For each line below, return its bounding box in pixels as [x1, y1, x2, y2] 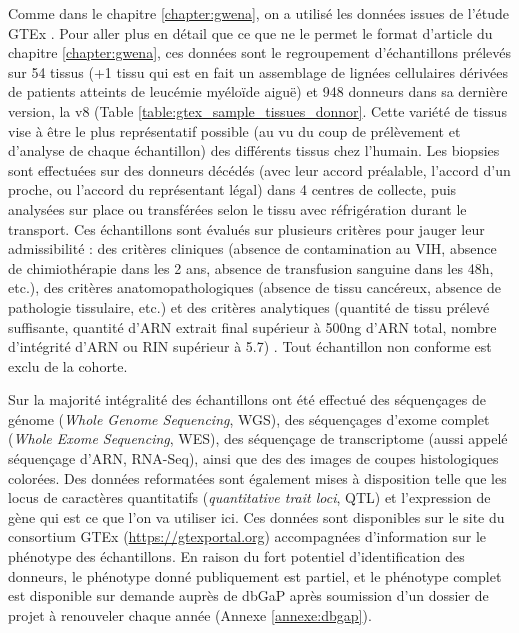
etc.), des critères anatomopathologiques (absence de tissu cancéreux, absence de [8, 277, 501, 298]
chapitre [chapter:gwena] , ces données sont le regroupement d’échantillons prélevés [8, 42, 512, 63]
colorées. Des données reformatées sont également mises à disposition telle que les [8, 467, 507, 488]
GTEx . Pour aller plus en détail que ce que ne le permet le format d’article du [8, 22, 493, 43]
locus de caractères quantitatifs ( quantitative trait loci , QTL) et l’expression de [8, 487, 491, 508]
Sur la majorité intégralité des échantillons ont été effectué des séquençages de [8, 389, 486, 410]
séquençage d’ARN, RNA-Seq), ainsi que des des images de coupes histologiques [8, 448, 499, 469]
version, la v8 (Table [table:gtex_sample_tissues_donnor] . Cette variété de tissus [8, 100, 507, 121]
